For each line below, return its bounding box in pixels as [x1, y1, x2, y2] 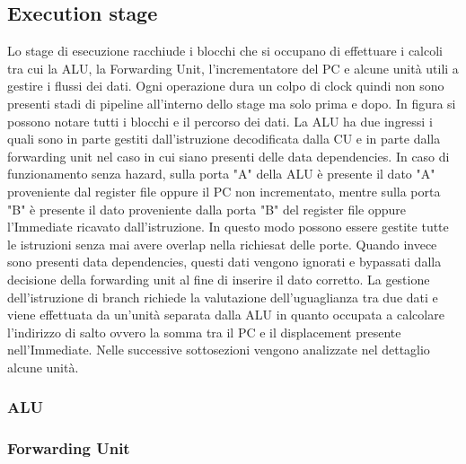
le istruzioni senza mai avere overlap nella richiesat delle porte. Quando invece [7, 234, 437, 253]
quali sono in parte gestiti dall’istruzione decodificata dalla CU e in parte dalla [7, 129, 441, 148]
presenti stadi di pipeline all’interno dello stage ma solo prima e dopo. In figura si [7, 93, 456, 112]
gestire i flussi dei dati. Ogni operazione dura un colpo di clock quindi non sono [7, 76, 444, 95]
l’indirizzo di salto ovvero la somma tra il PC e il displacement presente [7, 322, 401, 341]
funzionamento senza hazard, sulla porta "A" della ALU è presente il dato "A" [7, 164, 435, 183]
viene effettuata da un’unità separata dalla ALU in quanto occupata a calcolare [7, 305, 444, 324]
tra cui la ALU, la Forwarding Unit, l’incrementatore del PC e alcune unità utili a [7, 58, 459, 77]
